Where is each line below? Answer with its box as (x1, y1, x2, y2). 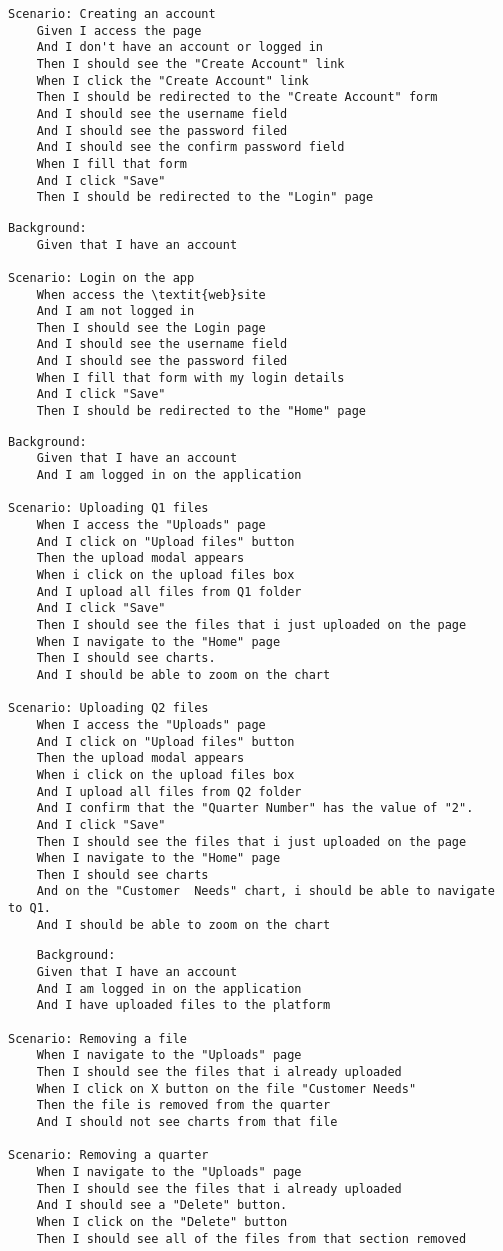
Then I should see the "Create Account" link (36, 56, 345, 71)
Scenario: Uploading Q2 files (8, 701, 209, 716)
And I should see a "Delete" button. (36, 1198, 288, 1213)
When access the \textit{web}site (36, 287, 266, 302)
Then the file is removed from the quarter (36, 1098, 331, 1113)
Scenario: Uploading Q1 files (8, 501, 209, 516)
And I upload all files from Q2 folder (36, 784, 302, 799)
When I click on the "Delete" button (36, 1214, 288, 1229)
